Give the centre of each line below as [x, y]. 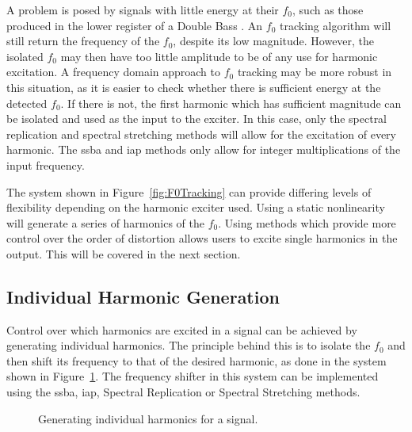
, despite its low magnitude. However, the [274, 41]
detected [27, 103]
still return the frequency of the [83, 41]
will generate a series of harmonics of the [105, 222]
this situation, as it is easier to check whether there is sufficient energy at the [194, 87]
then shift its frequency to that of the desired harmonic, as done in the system [196, 360]
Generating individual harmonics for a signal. [148, 418]
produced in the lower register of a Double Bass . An [135, 25]
